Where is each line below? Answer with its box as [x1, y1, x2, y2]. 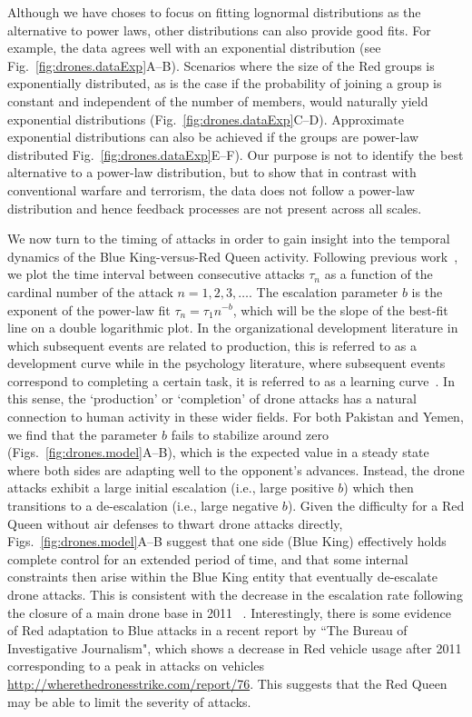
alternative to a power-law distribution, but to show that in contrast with [7, 163, 417, 182]
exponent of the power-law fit [7, 300, 171, 319]
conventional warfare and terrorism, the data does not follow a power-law [7, 180, 415, 199]
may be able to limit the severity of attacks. [7, 692, 251, 711]
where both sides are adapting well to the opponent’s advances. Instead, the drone [7, 460, 465, 479]
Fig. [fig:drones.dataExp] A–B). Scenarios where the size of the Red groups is [7, 55, 435, 75]
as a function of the [324, 264, 433, 284]
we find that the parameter [7, 424, 158, 443]
